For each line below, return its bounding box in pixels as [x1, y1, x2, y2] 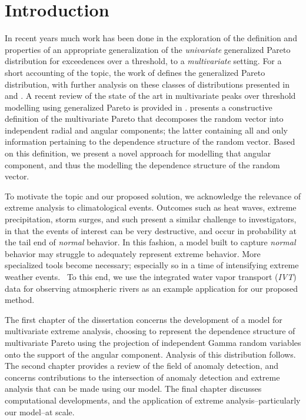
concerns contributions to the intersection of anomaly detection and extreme [5, 371, 280, 383]
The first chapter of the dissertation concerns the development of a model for [5, 313, 282, 325]
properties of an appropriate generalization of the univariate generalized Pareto [5, 43, 291, 55]
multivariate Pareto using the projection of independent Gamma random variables [5, 336, 301, 348]
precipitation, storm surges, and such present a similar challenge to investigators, [5, 213, 297, 225]
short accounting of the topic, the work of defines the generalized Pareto [5, 66, 265, 78]
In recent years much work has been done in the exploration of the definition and [5, 32, 297, 44]
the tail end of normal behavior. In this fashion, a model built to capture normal [5, 236, 296, 248]
